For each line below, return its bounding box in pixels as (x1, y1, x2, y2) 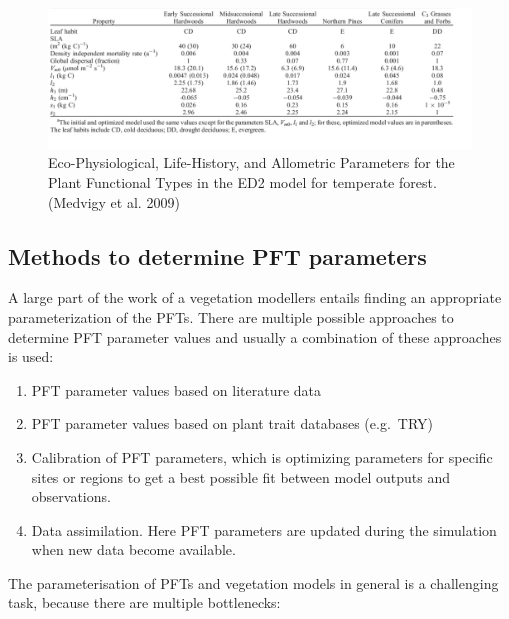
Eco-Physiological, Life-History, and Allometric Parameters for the (48, 152, 455, 173)
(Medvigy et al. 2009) (48, 191, 180, 212)
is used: (8, 346, 54, 367)
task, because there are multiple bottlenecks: (8, 592, 281, 613)
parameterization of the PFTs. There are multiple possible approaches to (8, 306, 454, 327)
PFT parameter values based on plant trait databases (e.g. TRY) (31, 413, 433, 434)
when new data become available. (31, 539, 236, 560)
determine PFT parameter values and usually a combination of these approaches (8, 326, 502, 347)
